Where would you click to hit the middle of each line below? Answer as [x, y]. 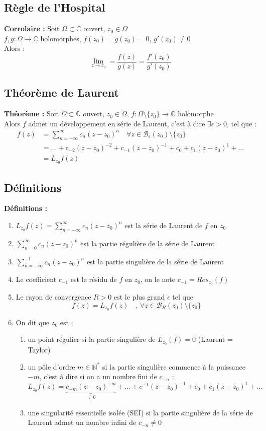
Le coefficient [36, 279]
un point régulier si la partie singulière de [92, 339]
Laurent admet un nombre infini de [82, 422]
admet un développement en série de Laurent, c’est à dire [117, 123]
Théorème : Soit [32, 114]
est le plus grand [140, 297]
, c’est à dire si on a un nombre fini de [98, 376]
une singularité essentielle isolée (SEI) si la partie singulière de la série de [140, 412]
